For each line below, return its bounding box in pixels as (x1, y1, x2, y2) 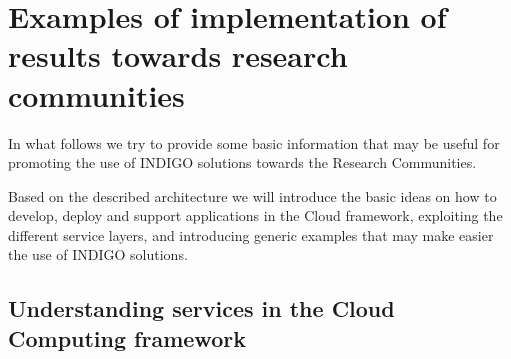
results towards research (8, 35, 348, 76)
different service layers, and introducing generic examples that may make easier (8, 224, 494, 245)
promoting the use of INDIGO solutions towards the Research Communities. (8, 152, 477, 173)
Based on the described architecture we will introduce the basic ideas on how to (8, 185, 497, 206)
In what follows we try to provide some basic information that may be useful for (8, 132, 500, 153)
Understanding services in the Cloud (8, 293, 395, 324)
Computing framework (8, 322, 246, 353)
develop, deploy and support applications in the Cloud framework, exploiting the (8, 205, 503, 226)
